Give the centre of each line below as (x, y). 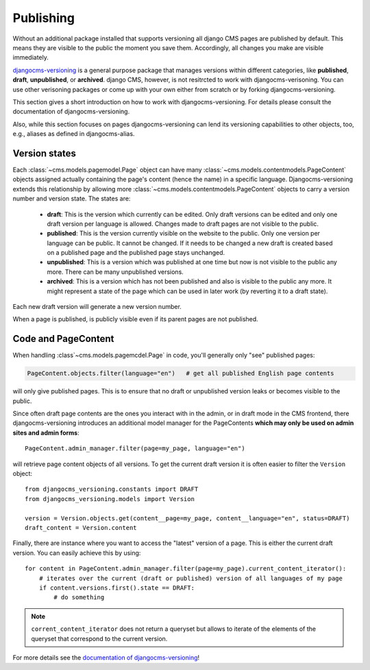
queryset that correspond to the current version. (99, 638)
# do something (79, 598)
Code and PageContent (63, 339)
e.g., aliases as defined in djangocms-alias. (74, 134)
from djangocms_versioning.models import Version (110, 499)
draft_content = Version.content (81, 528)
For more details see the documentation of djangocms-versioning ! (106, 657)
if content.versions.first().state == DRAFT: (117, 588)
